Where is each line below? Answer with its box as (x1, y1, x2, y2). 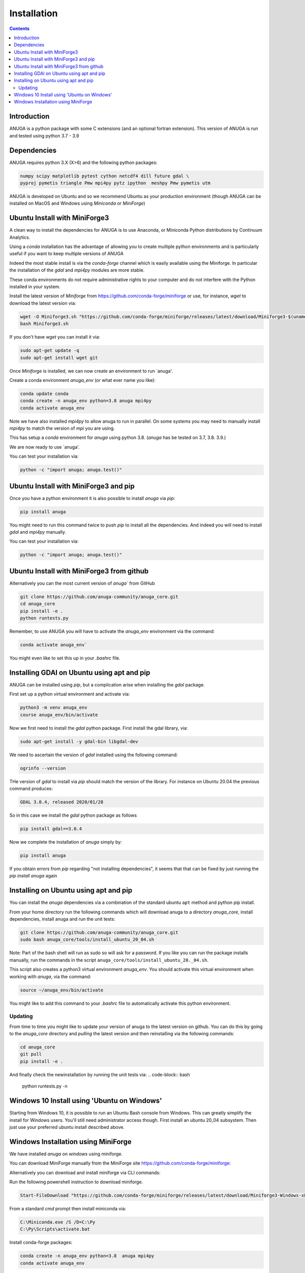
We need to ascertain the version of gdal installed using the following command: (9, 752, 178, 758)
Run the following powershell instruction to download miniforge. (9, 1179, 143, 1185)
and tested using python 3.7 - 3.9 (9, 132, 79, 139)
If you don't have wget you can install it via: (9, 334, 100, 340)
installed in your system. (9, 284, 60, 290)
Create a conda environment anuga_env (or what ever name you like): (9, 377, 156, 383)
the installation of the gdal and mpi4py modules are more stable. (9, 267, 145, 273)
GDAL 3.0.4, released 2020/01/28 (20, 799, 104, 805)
